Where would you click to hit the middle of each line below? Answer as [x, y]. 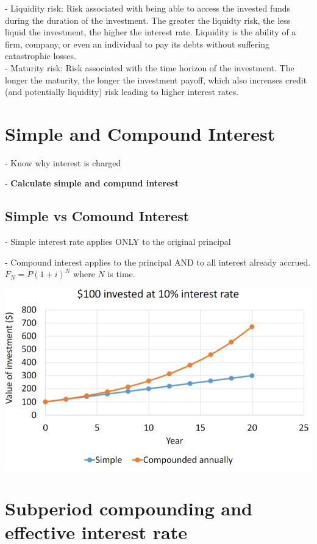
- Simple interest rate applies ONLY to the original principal [118, 242]
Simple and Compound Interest [140, 133]
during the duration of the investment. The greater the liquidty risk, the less [148, 20]
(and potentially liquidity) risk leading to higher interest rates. [122, 92]
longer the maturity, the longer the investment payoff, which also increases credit [156, 79]
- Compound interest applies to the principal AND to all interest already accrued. [158, 262]
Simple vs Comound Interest [97, 216]
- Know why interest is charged [63, 162]
